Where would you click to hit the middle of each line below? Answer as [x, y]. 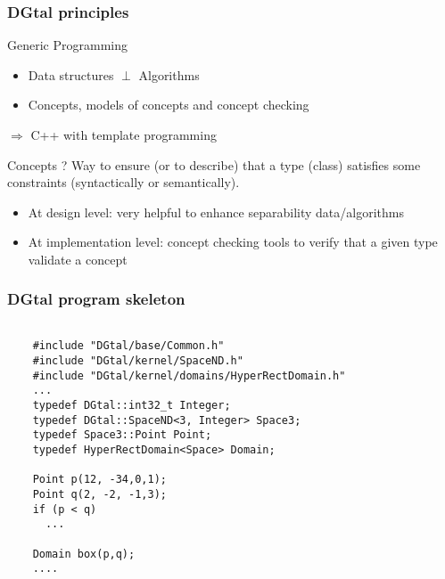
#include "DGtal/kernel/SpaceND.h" [138, 361]
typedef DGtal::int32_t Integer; [132, 406]
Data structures [71, 74]
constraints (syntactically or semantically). [124, 182]
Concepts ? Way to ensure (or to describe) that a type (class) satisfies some [214, 164]
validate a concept [78, 259]
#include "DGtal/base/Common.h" [128, 346]
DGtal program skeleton [96, 299]
